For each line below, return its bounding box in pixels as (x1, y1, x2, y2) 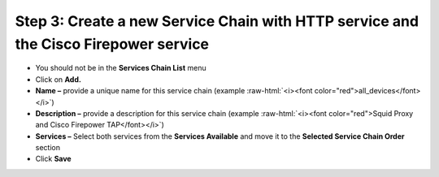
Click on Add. (35, 74, 81, 84)
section (35, 143, 61, 153)
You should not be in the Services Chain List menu (35, 63, 206, 73)
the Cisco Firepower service (15, 35, 210, 53)
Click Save (35, 154, 72, 164)
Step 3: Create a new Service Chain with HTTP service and (15, 12, 419, 30)
